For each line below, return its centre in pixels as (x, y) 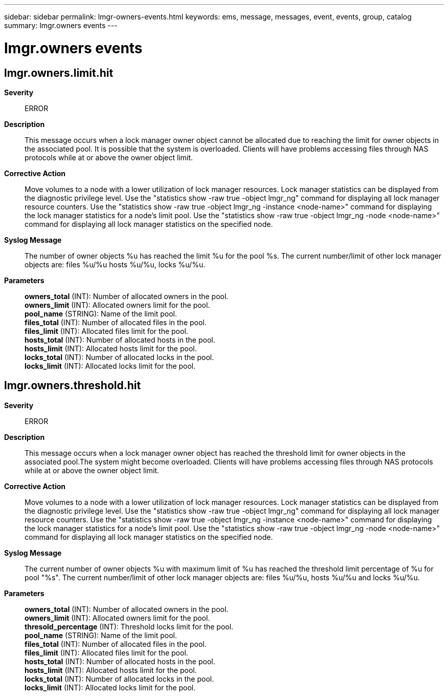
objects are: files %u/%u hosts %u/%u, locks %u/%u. (115, 264)
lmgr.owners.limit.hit (59, 73)
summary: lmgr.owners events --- (61, 25)
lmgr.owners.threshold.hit (73, 386)
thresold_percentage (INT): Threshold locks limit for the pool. (129, 626)
